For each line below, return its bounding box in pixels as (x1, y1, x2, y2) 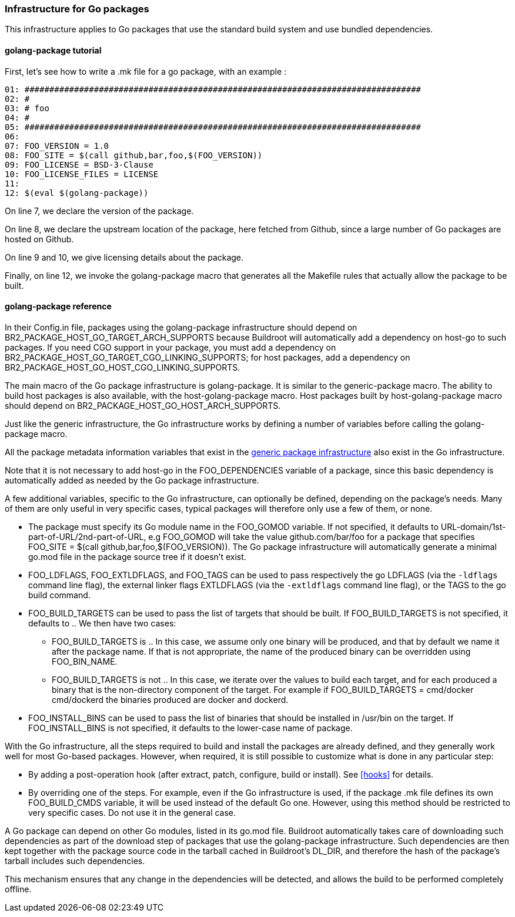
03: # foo (5, 103, 49, 113)
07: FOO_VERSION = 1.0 (5, 141, 109, 151)
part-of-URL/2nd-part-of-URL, (28, 531, 146, 542)
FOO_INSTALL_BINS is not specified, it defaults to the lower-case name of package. (28, 722, 353, 733)
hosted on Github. (5, 234, 74, 244)
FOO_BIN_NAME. (52, 656, 118, 666)
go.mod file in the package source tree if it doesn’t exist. (28, 551, 246, 562)
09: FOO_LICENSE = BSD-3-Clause (5, 159, 153, 169)
